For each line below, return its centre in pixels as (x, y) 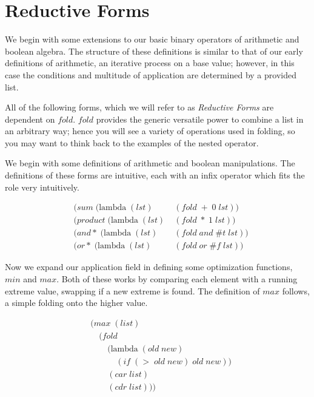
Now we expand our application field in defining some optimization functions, (149, 267)
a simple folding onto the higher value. (76, 303)
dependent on (30, 119)
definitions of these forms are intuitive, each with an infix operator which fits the (155, 175)
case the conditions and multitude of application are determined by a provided (151, 74)
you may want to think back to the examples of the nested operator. (132, 142)
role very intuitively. (42, 187)
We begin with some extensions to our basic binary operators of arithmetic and (152, 39)
